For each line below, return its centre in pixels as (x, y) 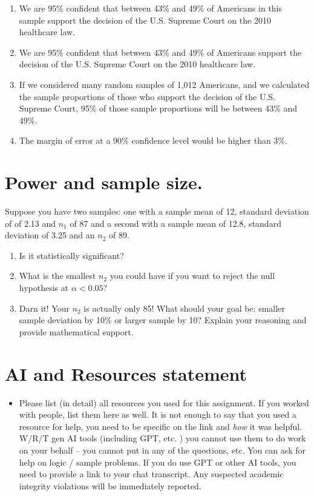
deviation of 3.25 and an (50, 235)
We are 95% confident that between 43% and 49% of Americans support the (160, 52)
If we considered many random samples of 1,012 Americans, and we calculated (164, 84)
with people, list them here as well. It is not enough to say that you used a (158, 414)
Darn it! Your (44, 308)
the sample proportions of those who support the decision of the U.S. (147, 96)
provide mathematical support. (76, 331)
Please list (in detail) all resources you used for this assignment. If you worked (164, 402)
